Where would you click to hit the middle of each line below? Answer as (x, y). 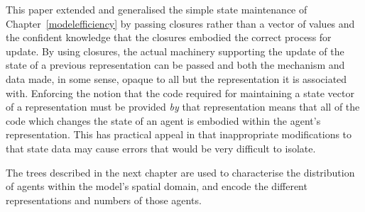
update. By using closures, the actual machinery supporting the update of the (175, 51)
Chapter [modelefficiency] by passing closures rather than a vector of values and (180, 23)
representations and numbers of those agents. (104, 200)
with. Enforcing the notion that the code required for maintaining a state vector (180, 93)
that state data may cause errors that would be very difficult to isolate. (161, 148)
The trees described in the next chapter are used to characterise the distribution (180, 172)
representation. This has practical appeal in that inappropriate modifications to (179, 134)
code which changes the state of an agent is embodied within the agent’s (163, 120)
